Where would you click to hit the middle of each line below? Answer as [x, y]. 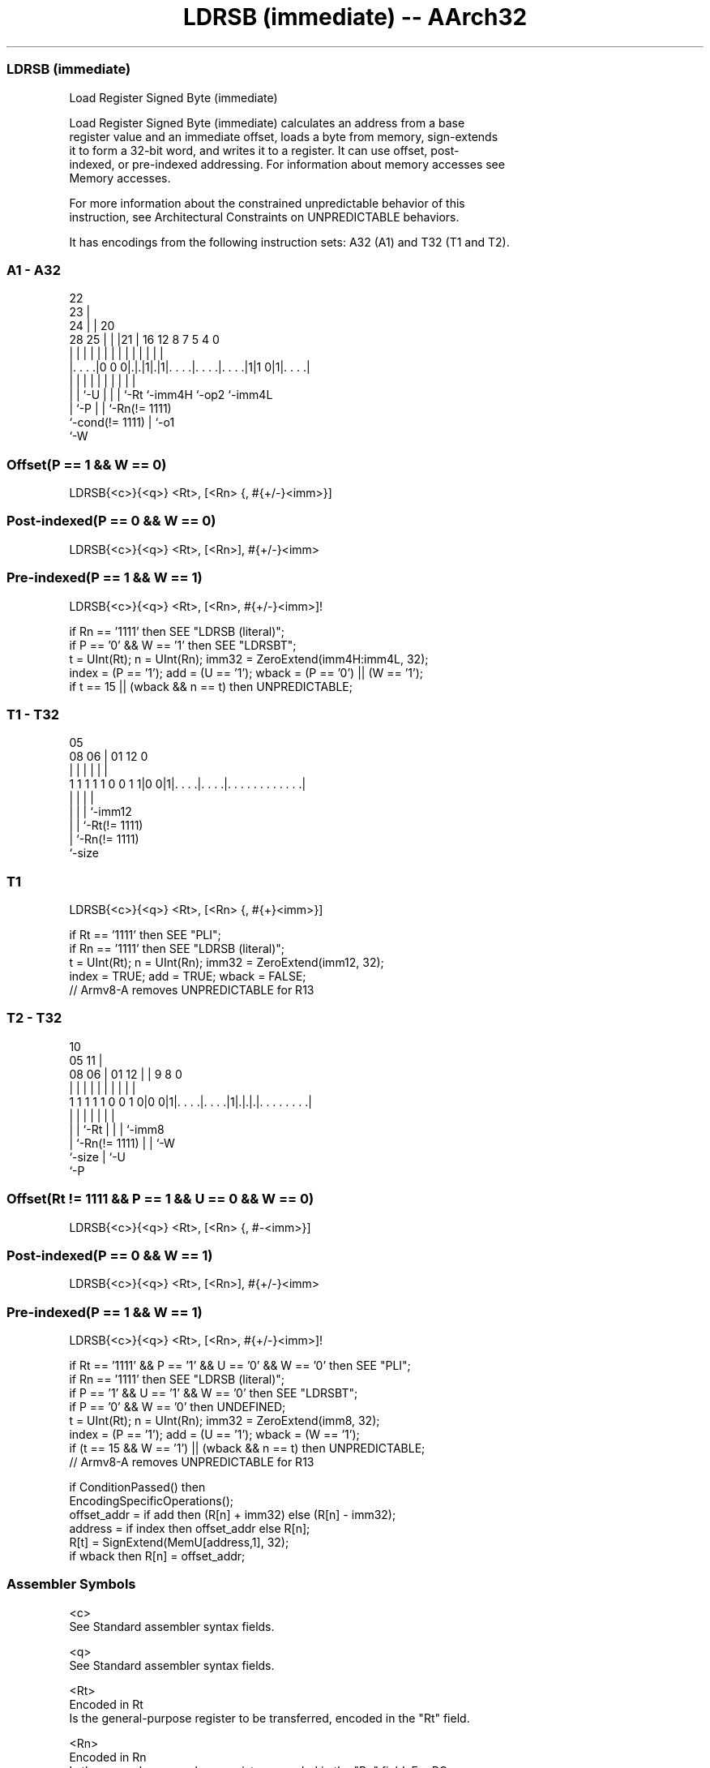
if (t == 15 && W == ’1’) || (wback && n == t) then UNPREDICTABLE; [247, 1448]
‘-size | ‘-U [97, 1156]
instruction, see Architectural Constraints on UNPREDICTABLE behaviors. [264, 217]
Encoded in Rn [108, 1757]
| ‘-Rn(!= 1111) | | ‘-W [122, 1143]
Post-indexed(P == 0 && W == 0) [111, 521]
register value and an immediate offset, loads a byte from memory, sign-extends [284, 136]
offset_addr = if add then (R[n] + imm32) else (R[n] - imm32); [233, 1515]
